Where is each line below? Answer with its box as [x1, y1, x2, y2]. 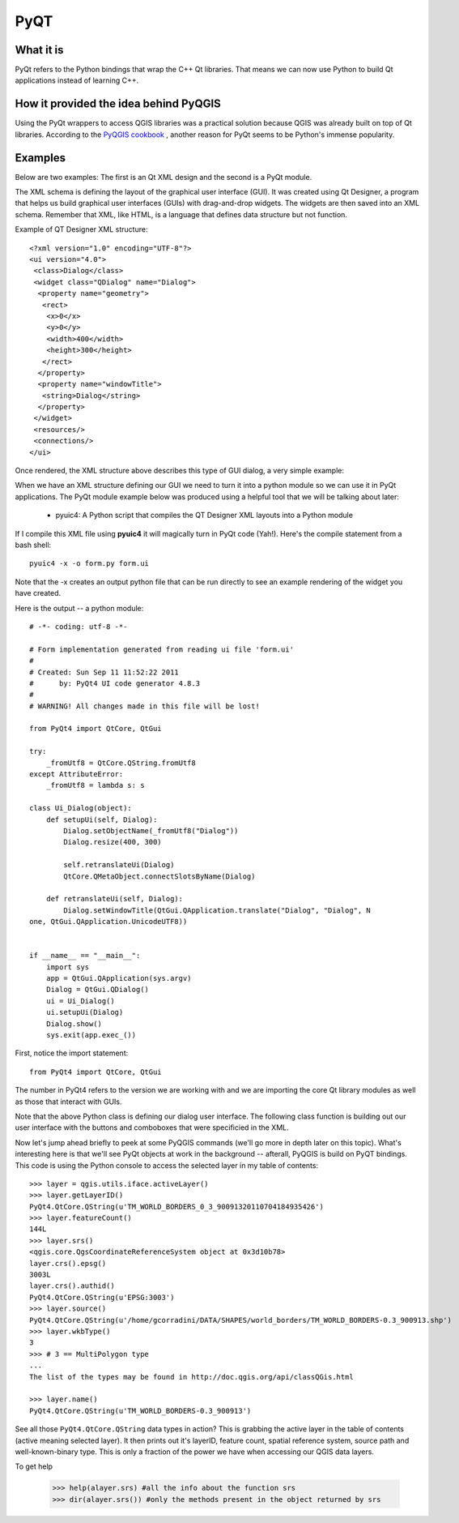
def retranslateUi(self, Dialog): [45, 894, 184, 904]
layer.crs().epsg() [29, 1259, 107, 1268]
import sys [45, 962, 90, 972]
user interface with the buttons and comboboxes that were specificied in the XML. [15, 1123, 289, 1132]
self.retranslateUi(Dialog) [63, 860, 175, 870]
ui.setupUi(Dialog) [45, 1007, 124, 1017]
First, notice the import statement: [15, 1048, 129, 1058]
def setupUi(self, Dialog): [45, 815, 158, 824]
